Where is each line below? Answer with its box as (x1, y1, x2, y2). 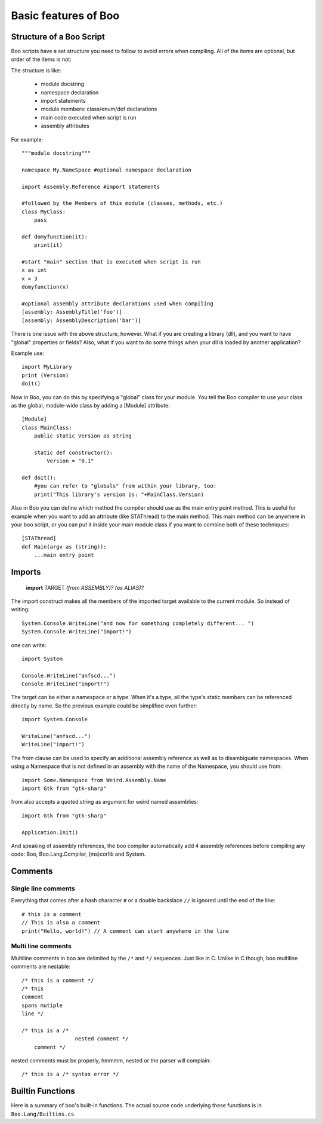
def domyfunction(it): (21, 233, 88, 240)
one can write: (11, 641, 47, 648)
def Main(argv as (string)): (21, 543, 107, 550)
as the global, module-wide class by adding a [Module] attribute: (11, 402, 170, 409)
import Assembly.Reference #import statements (21, 183, 160, 190)
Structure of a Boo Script (11, 32, 106, 42)
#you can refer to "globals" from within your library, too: (33, 483, 217, 489)
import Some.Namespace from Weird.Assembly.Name (21, 777, 166, 783)
